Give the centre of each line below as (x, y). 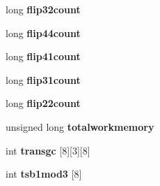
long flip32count (43, 9)
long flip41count (43, 56)
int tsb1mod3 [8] (44, 174)
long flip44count (43, 33)
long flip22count (43, 103)
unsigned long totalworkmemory (80, 126)
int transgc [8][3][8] (48, 150)
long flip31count (43, 79)
